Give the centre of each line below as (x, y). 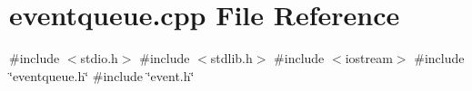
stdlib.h (231, 58)
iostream (369, 58)
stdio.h (99, 58)
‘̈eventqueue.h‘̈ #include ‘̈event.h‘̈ (102, 75)
